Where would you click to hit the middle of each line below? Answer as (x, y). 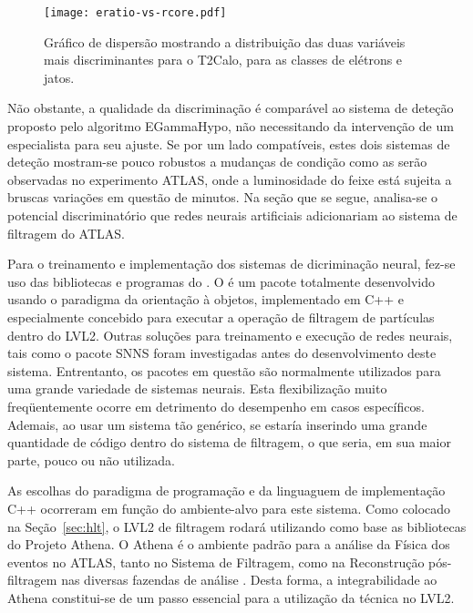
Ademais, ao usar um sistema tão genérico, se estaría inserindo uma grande (217, 424)
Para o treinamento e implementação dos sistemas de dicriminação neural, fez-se (231, 264)
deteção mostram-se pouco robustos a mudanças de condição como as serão (217, 162)
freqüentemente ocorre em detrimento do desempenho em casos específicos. (216, 406)
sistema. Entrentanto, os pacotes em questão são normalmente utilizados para (224, 370)
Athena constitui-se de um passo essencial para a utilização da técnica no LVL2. (231, 597)
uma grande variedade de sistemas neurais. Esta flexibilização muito (197, 388)
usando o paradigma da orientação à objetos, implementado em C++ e (206, 299)
